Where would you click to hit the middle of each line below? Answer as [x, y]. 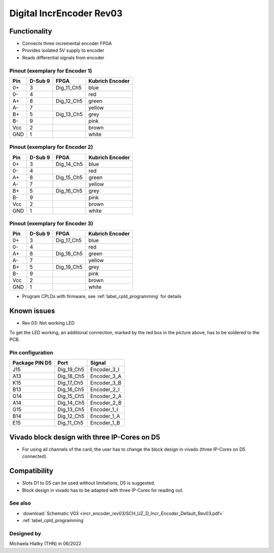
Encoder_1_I [104, 410]
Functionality [31, 31]
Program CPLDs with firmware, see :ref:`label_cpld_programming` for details [102, 297]
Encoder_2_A [106, 396]
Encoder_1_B [105, 423]
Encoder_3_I [105, 370]
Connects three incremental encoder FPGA [67, 44]
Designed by [25, 533]
